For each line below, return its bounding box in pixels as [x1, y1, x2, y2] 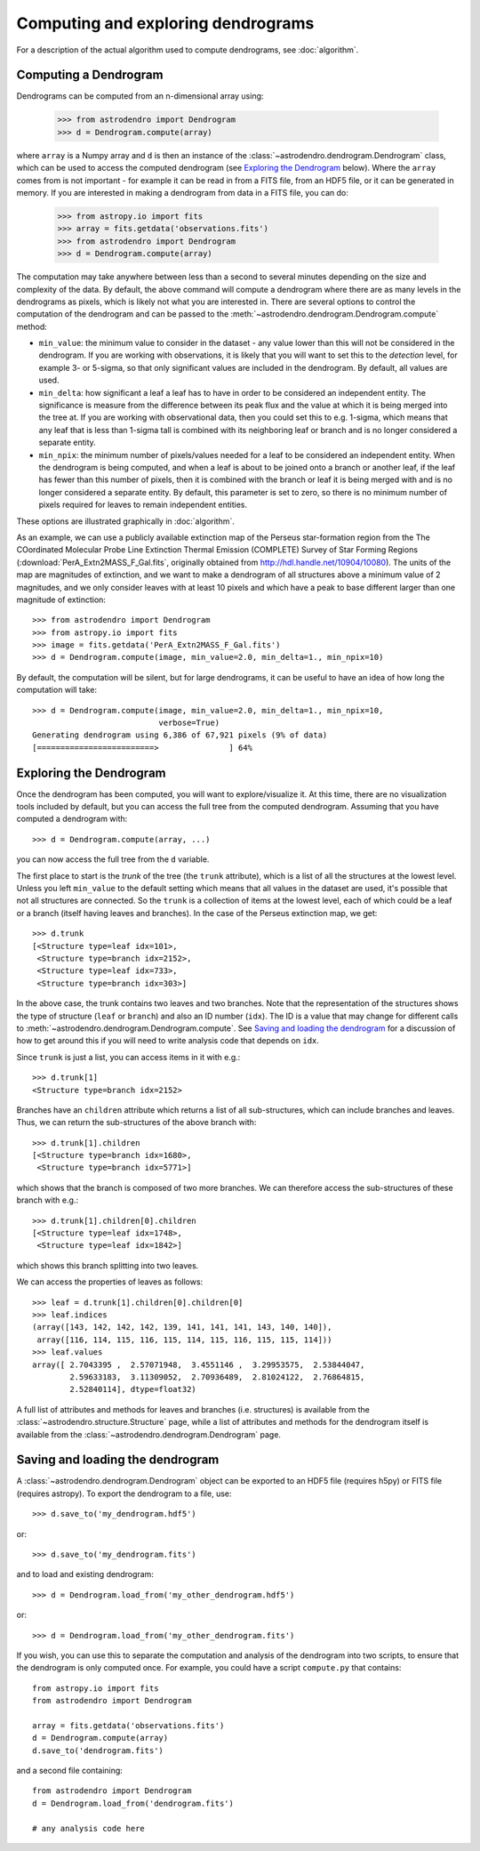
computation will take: [16, 685, 98, 696]
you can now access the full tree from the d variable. [16, 854, 210, 865]
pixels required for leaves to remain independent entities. [38, 499, 248, 511]
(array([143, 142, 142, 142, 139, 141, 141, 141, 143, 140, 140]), [32, 1322, 332, 1332]
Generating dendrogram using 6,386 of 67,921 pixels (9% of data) [32, 730, 328, 740]
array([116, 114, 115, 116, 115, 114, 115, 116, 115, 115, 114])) [36, 1334, 332, 1345]
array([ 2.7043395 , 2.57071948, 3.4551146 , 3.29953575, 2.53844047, [32, 1359, 365, 1370]
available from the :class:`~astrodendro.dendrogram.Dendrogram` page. [16, 1428, 282, 1440]
